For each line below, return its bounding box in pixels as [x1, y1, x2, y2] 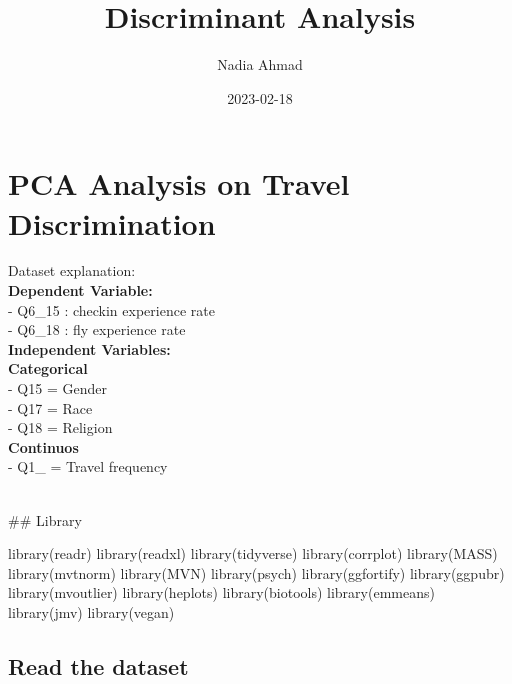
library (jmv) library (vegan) [8, 601, 175, 622]
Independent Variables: [8, 338, 171, 359]
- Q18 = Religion [8, 417, 113, 438]
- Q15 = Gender [8, 378, 107, 398]
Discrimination [8, 202, 216, 243]
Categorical [8, 358, 88, 379]
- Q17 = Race [8, 397, 93, 418]
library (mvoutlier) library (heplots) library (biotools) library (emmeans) [8, 582, 435, 603]
